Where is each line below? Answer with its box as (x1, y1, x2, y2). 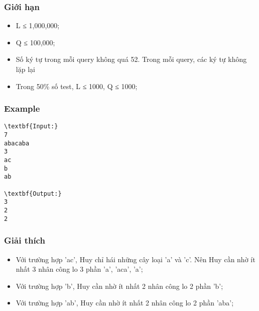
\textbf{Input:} (4, 123, 58, 130)
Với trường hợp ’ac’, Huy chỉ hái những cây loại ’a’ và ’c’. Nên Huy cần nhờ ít (16, 254, 255, 264)
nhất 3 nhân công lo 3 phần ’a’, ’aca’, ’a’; (16, 264, 143, 274)
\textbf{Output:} (4, 190, 62, 197)
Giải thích (4, 234, 45, 247)
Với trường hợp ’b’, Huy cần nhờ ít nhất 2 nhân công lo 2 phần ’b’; (16, 280, 223, 291)
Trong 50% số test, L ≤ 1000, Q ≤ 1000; (16, 81, 138, 91)
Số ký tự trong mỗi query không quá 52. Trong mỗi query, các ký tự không (16, 54, 247, 64)
